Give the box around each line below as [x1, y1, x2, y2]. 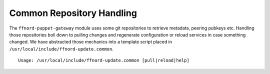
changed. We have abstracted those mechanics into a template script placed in [9, 39, 172, 45]
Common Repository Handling [9, 7, 137, 18]
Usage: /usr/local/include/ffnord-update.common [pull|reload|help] [18, 57, 189, 63]
